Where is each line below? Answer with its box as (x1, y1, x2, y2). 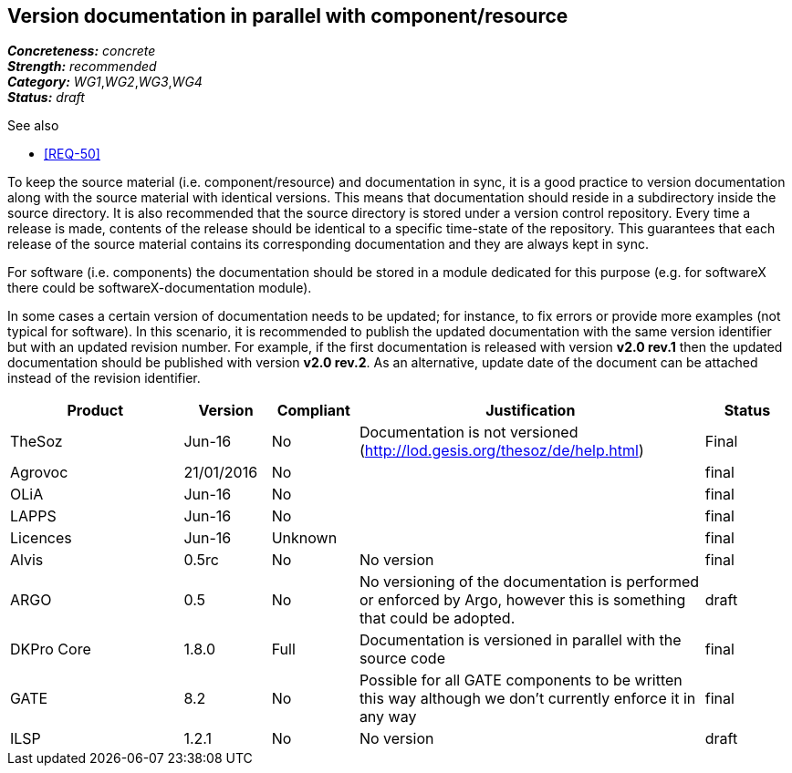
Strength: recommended (7, 58, 157, 75)
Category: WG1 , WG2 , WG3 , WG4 (7, 74, 203, 90)
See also (7, 118, 59, 134)
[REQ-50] (44, 146, 100, 162)
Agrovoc (10, 463, 68, 482)
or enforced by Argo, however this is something (359, 591, 686, 610)
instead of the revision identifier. (7, 370, 201, 386)
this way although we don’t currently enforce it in (359, 689, 696, 708)
